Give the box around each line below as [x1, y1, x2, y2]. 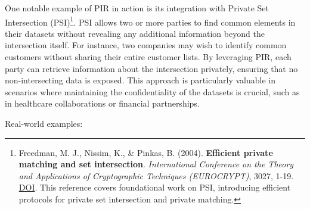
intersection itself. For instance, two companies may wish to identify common [5, 39, 287, 51]
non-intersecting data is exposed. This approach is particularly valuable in [5, 74, 276, 86]
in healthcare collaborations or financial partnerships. [5, 97, 200, 110]
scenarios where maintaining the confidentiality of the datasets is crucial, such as [5, 85, 300, 98]
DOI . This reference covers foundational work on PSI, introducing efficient [18, 181, 291, 194]
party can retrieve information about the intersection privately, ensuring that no [5, 62, 298, 74]
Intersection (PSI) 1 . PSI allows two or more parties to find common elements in [5, 14, 296, 28]
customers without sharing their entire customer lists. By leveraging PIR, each [5, 51, 292, 63]
